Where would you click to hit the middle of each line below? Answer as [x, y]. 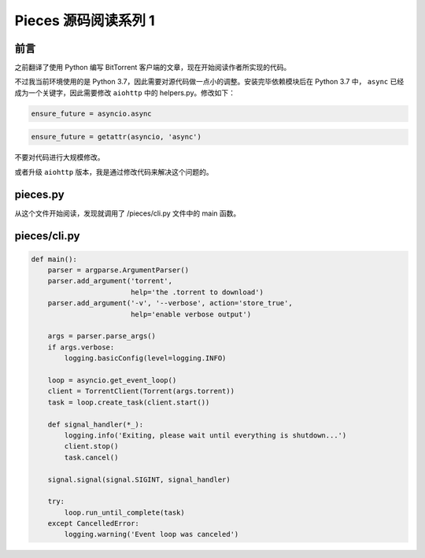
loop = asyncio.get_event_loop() [112, 380]
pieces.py [39, 194]
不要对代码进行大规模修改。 [59, 157]
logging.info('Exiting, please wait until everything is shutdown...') [205, 435]
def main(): [54, 259]
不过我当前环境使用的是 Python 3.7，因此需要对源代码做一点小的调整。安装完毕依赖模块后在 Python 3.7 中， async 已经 [209, 82]
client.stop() [91, 446]
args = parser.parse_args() [102, 336]
